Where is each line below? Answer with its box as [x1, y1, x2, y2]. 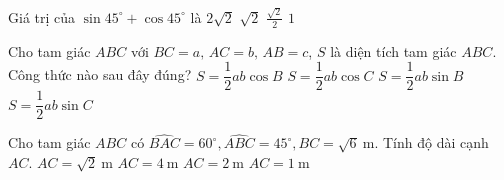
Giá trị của [8, 6, 76, 27]
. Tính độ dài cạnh [374, 132, 489, 153]
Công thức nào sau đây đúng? [8, 64, 192, 85]
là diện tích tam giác [330, 40, 457, 61]
